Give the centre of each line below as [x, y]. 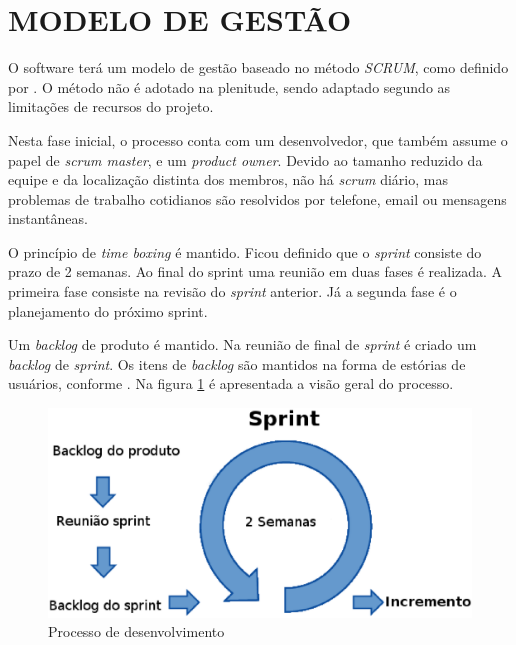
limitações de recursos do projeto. [111, 106]
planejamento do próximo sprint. [108, 310]
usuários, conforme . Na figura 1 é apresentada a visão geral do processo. [231, 383]
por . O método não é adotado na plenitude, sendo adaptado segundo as [229, 86]
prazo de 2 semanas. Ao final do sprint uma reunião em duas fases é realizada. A [255, 271]
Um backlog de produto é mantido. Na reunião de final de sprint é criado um [242, 344]
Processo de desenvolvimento [136, 631]
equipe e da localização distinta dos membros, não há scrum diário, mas [228, 179]
